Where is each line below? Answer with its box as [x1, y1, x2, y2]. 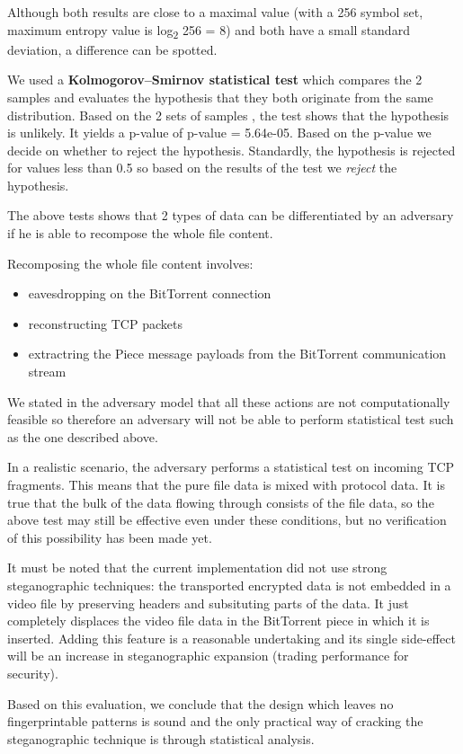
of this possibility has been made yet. [7, 528, 212, 546]
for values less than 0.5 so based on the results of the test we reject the [7, 158, 397, 177]
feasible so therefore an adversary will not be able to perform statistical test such [7, 410, 454, 429]
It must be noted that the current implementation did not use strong [7, 558, 387, 577]
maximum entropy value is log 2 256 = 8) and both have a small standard [7, 20, 410, 41]
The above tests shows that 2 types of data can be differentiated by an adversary [7, 206, 454, 225]
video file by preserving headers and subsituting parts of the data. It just [7, 593, 409, 612]
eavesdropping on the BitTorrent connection [28, 284, 272, 303]
